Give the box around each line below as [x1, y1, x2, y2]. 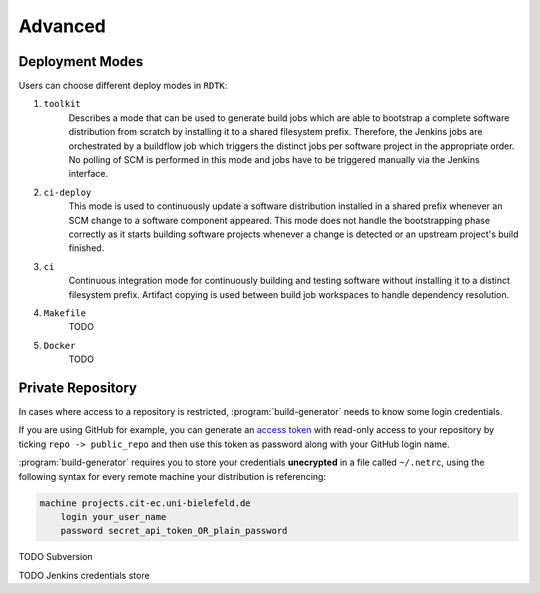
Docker [43, 340, 76, 351]
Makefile [43, 307, 87, 319]
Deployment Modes [18, 53, 144, 70]
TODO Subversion [18, 551, 94, 563]
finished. [68, 242, 105, 254]
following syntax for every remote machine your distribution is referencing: [18, 470, 327, 482]
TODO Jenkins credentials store [18, 569, 150, 581]
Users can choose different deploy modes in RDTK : [18, 80, 228, 92]
